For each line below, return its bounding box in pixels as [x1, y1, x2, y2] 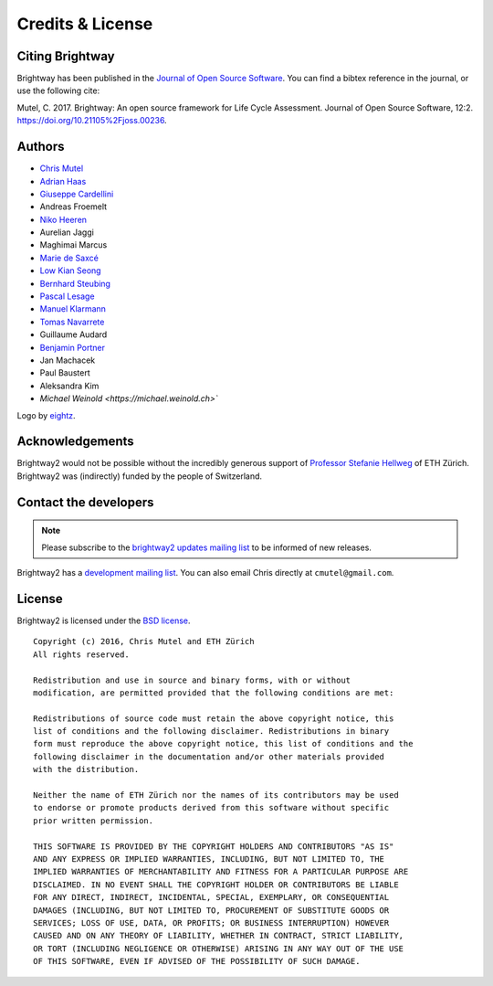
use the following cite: [16, 85, 100, 96]
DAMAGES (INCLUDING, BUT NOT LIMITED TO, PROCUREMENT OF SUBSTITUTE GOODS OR [33, 905, 390, 916]
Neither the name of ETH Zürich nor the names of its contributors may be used [33, 790, 399, 800]
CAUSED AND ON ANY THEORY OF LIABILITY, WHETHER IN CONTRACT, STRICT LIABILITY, [33, 930, 404, 941]
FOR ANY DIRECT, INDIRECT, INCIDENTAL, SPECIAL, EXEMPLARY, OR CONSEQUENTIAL [33, 892, 390, 903]
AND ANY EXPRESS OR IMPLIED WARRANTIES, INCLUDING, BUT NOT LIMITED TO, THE [33, 853, 385, 864]
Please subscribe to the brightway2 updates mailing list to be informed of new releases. [41, 542, 372, 553]
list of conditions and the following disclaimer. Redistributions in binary [33, 726, 390, 737]
